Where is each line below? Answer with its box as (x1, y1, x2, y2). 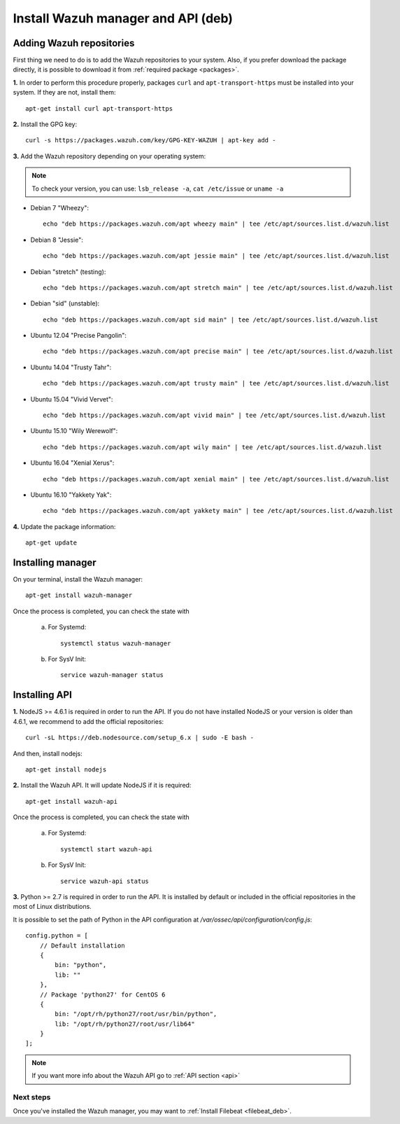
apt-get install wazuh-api (25, 797, 118, 805)
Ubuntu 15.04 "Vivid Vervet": (30, 395, 113, 403)
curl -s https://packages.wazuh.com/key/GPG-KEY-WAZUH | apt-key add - (25, 137, 276, 144)
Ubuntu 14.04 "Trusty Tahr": (30, 363, 112, 371)
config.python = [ (25, 932, 89, 940)
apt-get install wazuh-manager (25, 591, 133, 599)
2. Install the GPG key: (13, 120, 77, 129)
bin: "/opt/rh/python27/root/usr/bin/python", (55, 1010, 217, 1018)
